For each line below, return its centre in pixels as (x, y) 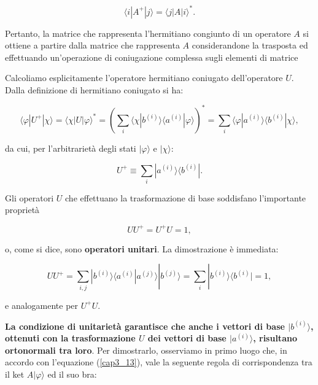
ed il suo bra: (72, 374)
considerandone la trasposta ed (250, 45)
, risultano (275, 338)
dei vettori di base (187, 338)
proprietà (22, 210)
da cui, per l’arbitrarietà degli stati (71, 148)
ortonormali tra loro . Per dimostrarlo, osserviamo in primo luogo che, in (146, 350)
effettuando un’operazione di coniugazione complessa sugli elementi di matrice (152, 57)
